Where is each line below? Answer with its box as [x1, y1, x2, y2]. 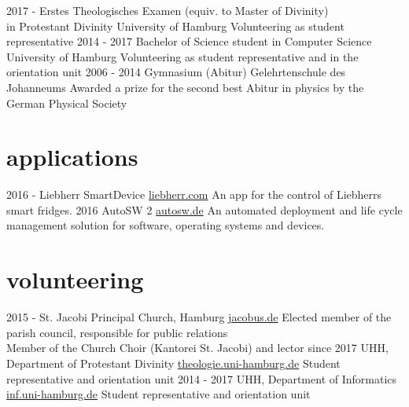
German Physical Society [6, 94, 127, 111]
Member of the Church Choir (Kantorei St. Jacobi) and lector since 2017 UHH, [6, 339, 389, 356]
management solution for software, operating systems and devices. [6, 217, 325, 233]
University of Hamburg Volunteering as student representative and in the [6, 48, 359, 64]
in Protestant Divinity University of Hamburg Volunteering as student [6, 17, 345, 34]
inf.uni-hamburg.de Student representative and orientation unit [6, 386, 311, 402]
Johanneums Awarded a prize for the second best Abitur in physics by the [6, 79, 364, 95]
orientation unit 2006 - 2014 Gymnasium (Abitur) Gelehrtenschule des [6, 64, 346, 80]
